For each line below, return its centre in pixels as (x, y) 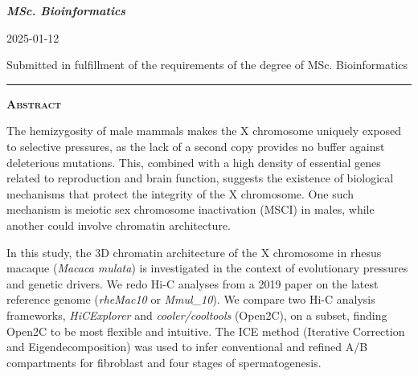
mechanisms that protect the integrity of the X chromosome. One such (180, 193)
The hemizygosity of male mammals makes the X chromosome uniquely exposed (204, 131)
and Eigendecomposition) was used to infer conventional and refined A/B (187, 347)
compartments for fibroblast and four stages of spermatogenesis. (164, 362)
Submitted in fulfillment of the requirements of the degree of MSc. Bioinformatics (207, 65)
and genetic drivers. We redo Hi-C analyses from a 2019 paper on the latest (193, 283)
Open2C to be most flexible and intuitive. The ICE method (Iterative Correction (206, 331)
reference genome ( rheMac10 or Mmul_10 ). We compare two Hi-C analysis (191, 299)
